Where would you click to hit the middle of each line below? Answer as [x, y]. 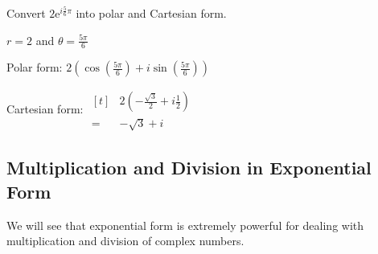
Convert [26, 13]
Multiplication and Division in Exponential [189, 168]
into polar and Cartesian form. [151, 13]
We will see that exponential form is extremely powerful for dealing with [185, 225]
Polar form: [35, 67]
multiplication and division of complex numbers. [125, 241]
